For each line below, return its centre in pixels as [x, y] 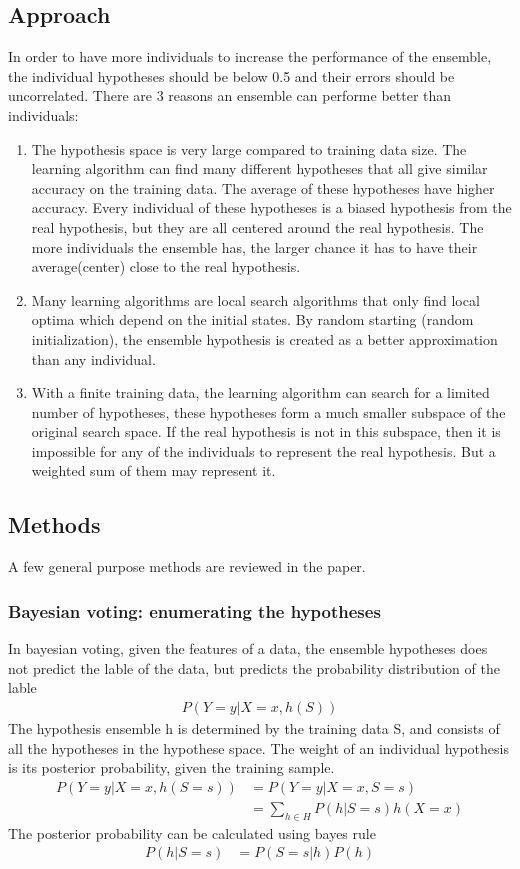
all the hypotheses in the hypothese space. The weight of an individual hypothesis [258, 747]
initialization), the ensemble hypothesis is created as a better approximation [264, 338]
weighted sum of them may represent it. [153, 470]
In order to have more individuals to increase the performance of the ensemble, [250, 56]
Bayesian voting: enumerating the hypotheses [194, 610]
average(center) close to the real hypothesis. [166, 266]
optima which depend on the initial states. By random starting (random [252, 319]
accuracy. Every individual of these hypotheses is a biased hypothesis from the [271, 207]
